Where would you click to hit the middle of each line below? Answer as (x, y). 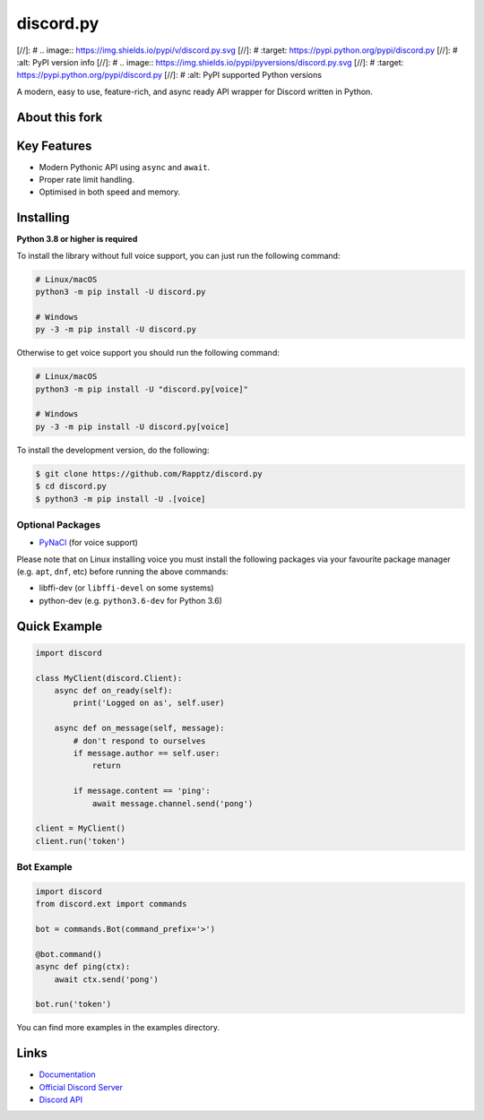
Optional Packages (59, 524)
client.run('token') (80, 841)
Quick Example (60, 626)
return (106, 766)
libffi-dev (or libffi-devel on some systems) (126, 588)
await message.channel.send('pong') (173, 803)
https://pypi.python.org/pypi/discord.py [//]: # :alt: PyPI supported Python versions (169, 75)
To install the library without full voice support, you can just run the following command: (178, 255)
